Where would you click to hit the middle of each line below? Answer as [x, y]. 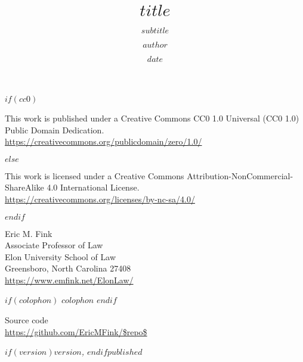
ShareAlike [24, 187]
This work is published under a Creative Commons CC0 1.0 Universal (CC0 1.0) [152, 118]
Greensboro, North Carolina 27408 [68, 268]
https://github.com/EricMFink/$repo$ [76, 331]
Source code [27, 320]
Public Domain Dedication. [55, 129]
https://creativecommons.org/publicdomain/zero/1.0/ [103, 141]
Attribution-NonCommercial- [240, 175]
